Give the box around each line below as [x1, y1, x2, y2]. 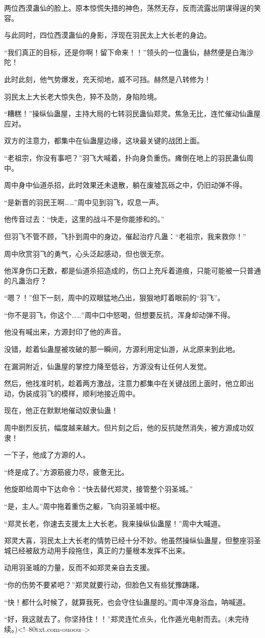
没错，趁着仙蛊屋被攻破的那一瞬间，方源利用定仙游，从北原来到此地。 [4, 344, 240, 354]
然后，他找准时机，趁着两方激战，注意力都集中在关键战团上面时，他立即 [4, 378, 247, 389]
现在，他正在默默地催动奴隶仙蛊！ [4, 405, 118, 416]
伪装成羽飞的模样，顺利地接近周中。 [18, 388, 140, 398]
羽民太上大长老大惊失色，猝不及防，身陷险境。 [4, 91, 161, 101]
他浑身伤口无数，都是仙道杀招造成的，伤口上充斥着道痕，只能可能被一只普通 [4, 265, 261, 276]
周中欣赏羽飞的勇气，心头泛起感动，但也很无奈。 [4, 248, 168, 259]
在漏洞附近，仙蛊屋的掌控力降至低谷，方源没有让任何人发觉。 [4, 361, 211, 371]
